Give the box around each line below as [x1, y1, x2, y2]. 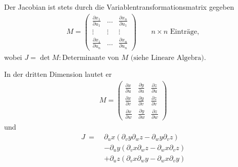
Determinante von [62, 54, 119, 61]
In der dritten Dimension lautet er [4, 69, 112, 79]
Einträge [170, 28, 197, 36]
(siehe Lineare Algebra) [130, 54, 204, 61]
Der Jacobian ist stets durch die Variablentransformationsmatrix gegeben [4, 2, 234, 12]
